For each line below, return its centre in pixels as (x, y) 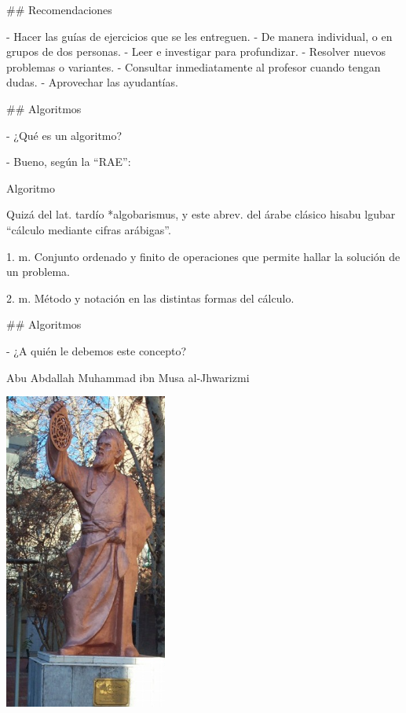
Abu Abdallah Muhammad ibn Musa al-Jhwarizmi (128, 377)
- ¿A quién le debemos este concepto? (97, 350)
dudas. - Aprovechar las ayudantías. (92, 82)
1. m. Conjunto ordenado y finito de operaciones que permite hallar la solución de (203, 256)
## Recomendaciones (59, 9)
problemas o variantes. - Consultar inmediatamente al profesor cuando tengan (194, 66)
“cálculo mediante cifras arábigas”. (89, 229)
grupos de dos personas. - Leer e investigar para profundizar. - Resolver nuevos (196, 51)
